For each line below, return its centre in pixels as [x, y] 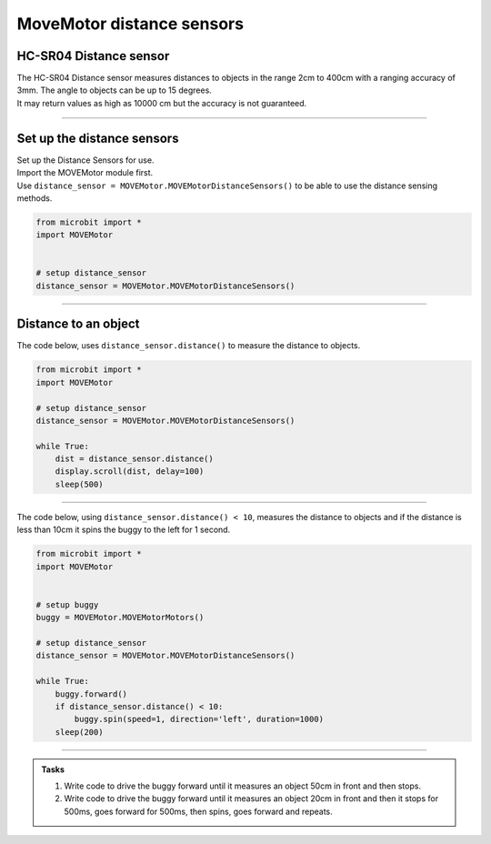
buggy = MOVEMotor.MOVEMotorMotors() [120, 618]
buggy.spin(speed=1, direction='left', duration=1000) [199, 719]
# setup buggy [67, 604]
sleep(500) [79, 484]
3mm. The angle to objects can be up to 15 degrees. [115, 90]
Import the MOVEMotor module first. [85, 173]
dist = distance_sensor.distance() [134, 459]
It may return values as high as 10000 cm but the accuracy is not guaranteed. [162, 103]
